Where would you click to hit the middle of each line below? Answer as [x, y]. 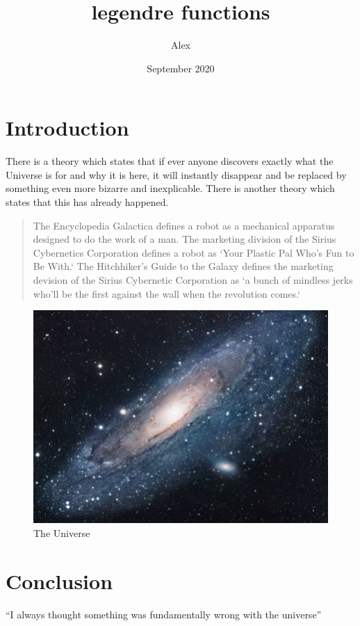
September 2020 [181, 68]
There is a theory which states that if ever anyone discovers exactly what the [170, 161]
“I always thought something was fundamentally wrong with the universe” [164, 614]
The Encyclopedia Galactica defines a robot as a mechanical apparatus [184, 225]
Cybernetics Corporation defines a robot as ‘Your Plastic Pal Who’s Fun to [194, 252]
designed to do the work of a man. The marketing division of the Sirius [185, 239]
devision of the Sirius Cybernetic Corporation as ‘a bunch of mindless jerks [193, 280]
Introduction [67, 128]
